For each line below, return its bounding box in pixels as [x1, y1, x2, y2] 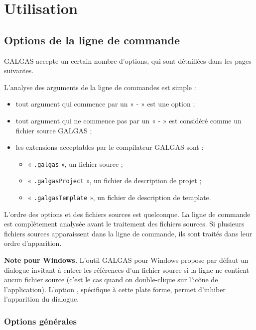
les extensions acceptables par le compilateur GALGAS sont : [15, 142, 204, 152]
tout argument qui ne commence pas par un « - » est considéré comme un [15, 115, 242, 125]
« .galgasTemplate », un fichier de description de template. [27, 192, 211, 203]
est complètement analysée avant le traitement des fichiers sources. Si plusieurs [4, 219, 245, 229]
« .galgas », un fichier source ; [27, 158, 123, 169]
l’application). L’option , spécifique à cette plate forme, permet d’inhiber [4, 284, 226, 294]
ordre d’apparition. [4, 238, 62, 248]
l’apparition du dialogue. [4, 294, 79, 304]
